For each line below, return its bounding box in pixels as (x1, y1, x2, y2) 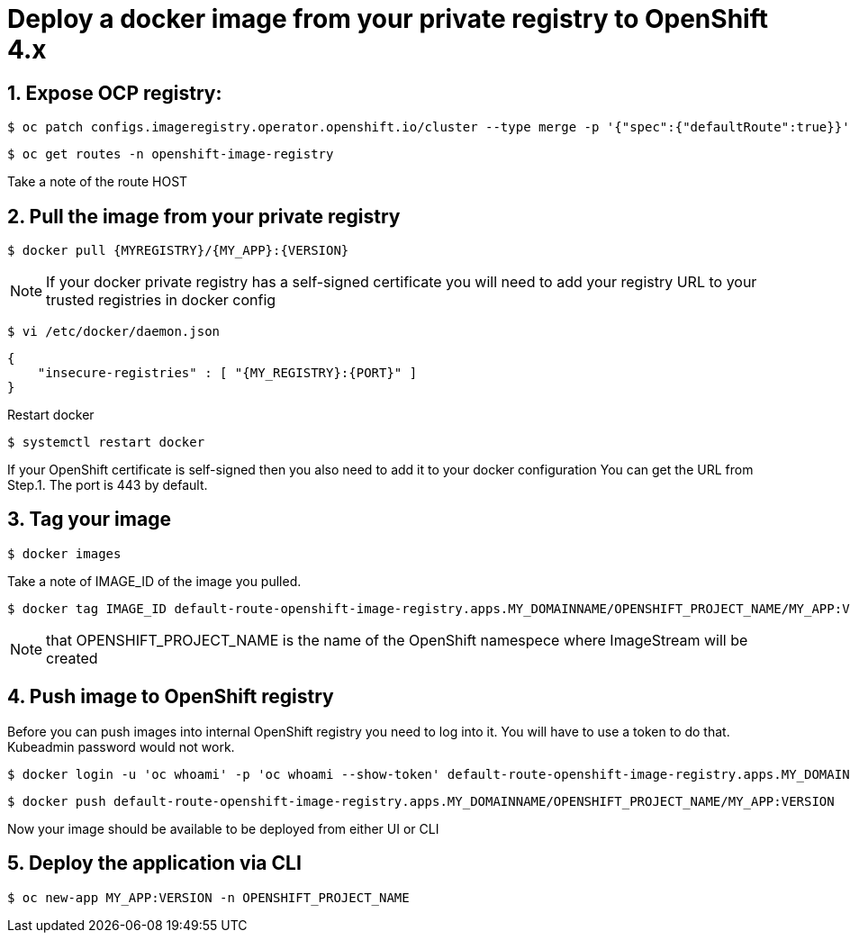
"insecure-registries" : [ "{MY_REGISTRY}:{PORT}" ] (37, 366, 418, 381)
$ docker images (7, 546, 122, 561)
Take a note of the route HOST (7, 174, 188, 190)
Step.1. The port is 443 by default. (7, 477, 208, 493)
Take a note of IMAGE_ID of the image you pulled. (7, 573, 302, 589)
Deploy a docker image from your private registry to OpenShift (7, 4, 768, 34)
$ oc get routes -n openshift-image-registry (7, 147, 334, 162)
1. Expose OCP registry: (7, 81, 222, 104)
